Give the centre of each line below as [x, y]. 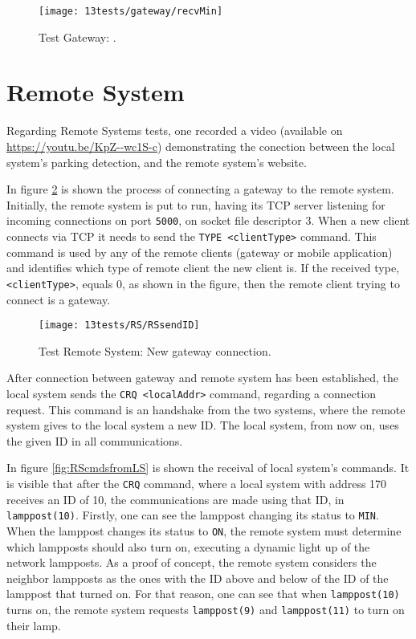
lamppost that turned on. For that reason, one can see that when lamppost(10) [203, 594]
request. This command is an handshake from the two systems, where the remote [206, 409]
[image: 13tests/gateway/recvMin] [131, 11]
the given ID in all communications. [95, 440]
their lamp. [34, 625]
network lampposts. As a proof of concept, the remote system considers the [192, 562]
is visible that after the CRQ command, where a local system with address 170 [197, 483]
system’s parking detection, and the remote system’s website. [157, 162]
